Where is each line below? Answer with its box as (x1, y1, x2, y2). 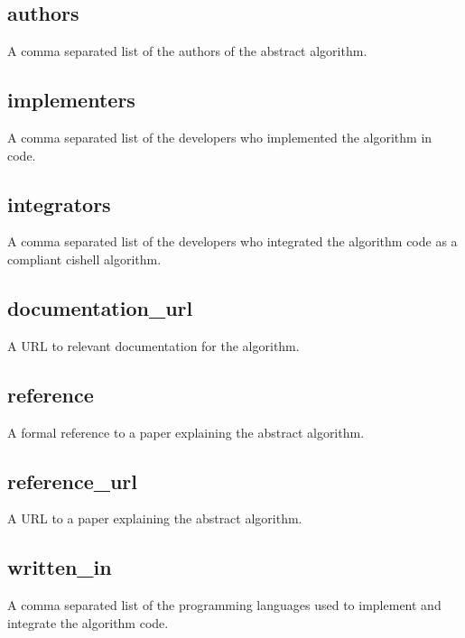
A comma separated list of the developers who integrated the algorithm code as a (7, 232, 458, 251)
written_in (7, 553, 112, 581)
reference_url (7, 467, 138, 495)
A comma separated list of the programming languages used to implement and (7, 596, 442, 615)
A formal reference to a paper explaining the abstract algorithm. (7, 422, 365, 441)
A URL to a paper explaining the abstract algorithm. (7, 509, 302, 528)
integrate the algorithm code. (7, 613, 169, 632)
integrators (7, 190, 111, 217)
